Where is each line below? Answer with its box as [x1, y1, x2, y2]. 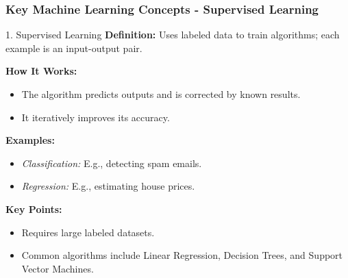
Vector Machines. [21, 261, 94, 275]
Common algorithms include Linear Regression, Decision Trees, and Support [21, 248, 343, 262]
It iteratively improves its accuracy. [21, 110, 170, 124]
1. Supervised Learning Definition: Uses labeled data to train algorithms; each [5, 27, 340, 42]
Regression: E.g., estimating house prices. [21, 179, 195, 193]
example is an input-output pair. [5, 40, 142, 55]
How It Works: [5, 64, 77, 78]
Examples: [5, 133, 55, 147]
